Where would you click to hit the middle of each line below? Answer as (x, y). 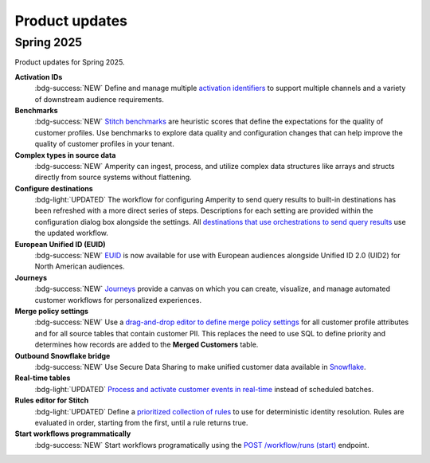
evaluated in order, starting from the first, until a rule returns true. (141, 422)
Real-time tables (43, 378)
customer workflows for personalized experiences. (118, 300)
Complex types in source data (65, 155)
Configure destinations (54, 188)
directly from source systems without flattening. (113, 177)
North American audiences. (80, 266)
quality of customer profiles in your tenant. (104, 144)
